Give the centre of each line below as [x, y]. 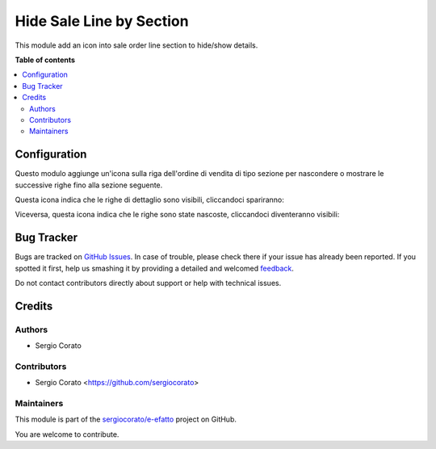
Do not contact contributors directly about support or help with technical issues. [148, 283]
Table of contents [45, 60]
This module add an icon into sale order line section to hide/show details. [136, 45]
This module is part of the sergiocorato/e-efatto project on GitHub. [126, 419]
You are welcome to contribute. [67, 434]
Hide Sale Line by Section [102, 21]
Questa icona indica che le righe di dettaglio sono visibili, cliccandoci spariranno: [149, 199]
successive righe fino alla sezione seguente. [89, 185]
